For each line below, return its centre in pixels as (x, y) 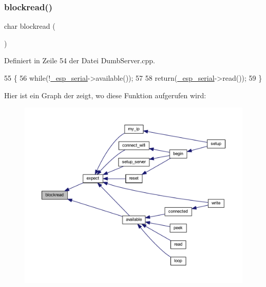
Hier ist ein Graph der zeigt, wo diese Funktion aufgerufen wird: (105, 95)
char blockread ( (30, 26)
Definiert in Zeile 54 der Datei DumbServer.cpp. (80, 60)
